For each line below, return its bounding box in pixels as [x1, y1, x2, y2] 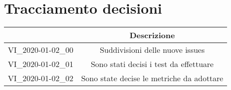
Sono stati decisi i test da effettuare [90, 58, 214, 70]
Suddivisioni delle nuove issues [100, 44, 205, 56]
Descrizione [129, 29, 175, 41]
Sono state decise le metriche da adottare [81, 72, 224, 84]
